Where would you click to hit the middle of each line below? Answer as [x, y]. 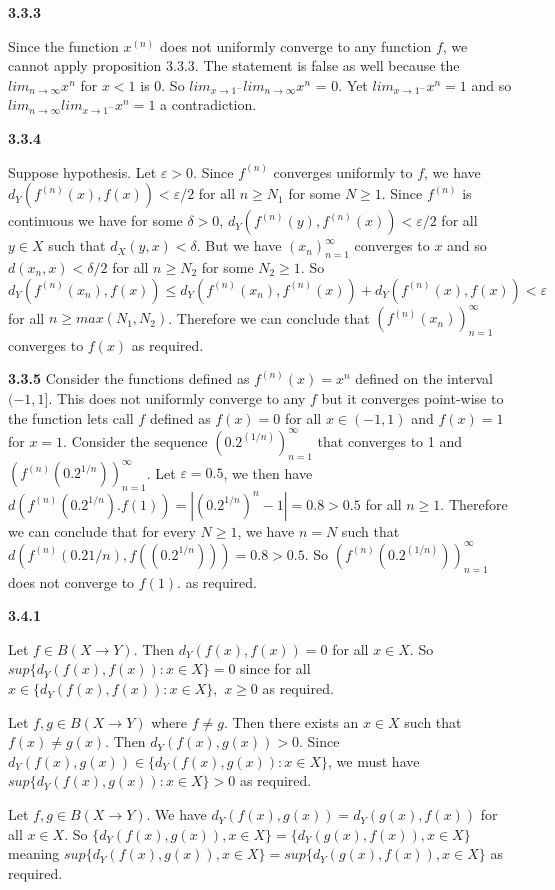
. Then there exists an [291, 721]
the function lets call [71, 417]
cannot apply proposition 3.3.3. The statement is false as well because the [234, 65]
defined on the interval [424, 378]
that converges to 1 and [389, 440]
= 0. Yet [341, 84]
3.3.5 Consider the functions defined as [129, 378]
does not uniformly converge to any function [295, 45]
